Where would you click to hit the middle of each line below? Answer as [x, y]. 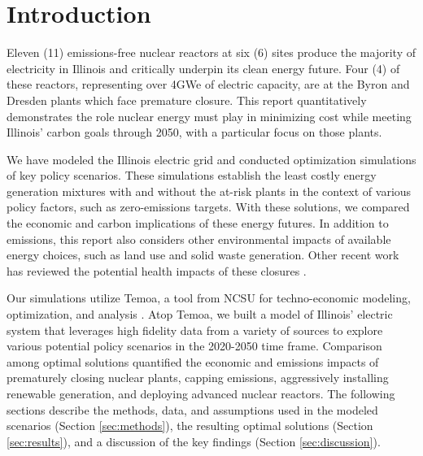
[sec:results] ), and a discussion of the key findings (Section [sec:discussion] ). [194, 441]
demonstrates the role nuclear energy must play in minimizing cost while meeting [209, 116]
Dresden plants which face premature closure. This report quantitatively [187, 100]
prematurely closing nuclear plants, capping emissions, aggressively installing [198, 378]
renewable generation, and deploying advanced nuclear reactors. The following [201, 393]
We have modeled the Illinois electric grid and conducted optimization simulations [211, 159]
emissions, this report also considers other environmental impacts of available [199, 239]
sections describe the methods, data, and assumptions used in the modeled [192, 409]
